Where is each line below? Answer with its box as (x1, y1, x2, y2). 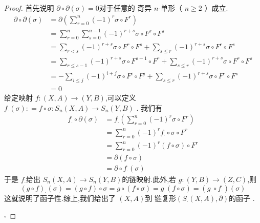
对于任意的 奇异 (99, 3, 152, 13)
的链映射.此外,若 (122, 173, 177, 184)
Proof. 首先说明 (4, 3, 54, 13)
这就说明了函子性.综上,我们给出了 (4, 193, 116, 204)
